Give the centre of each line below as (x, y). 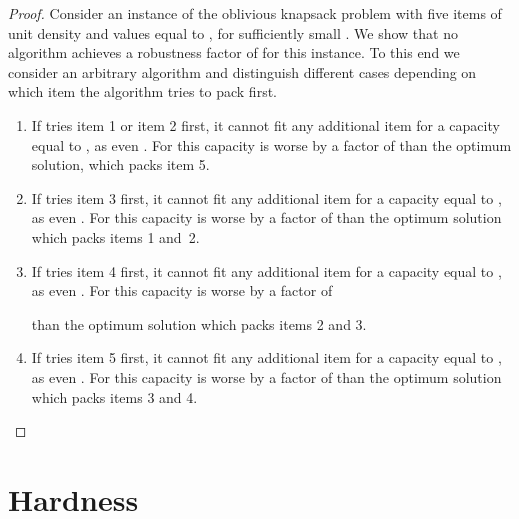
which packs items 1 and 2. (115, 236)
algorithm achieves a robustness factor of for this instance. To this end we (234, 52)
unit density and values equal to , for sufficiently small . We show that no (233, 32)
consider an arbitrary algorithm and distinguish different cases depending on (242, 71)
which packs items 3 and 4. (114, 396)
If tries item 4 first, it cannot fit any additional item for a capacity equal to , (266, 270)
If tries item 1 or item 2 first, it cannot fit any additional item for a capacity (265, 124)
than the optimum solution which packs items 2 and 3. (199, 323)
